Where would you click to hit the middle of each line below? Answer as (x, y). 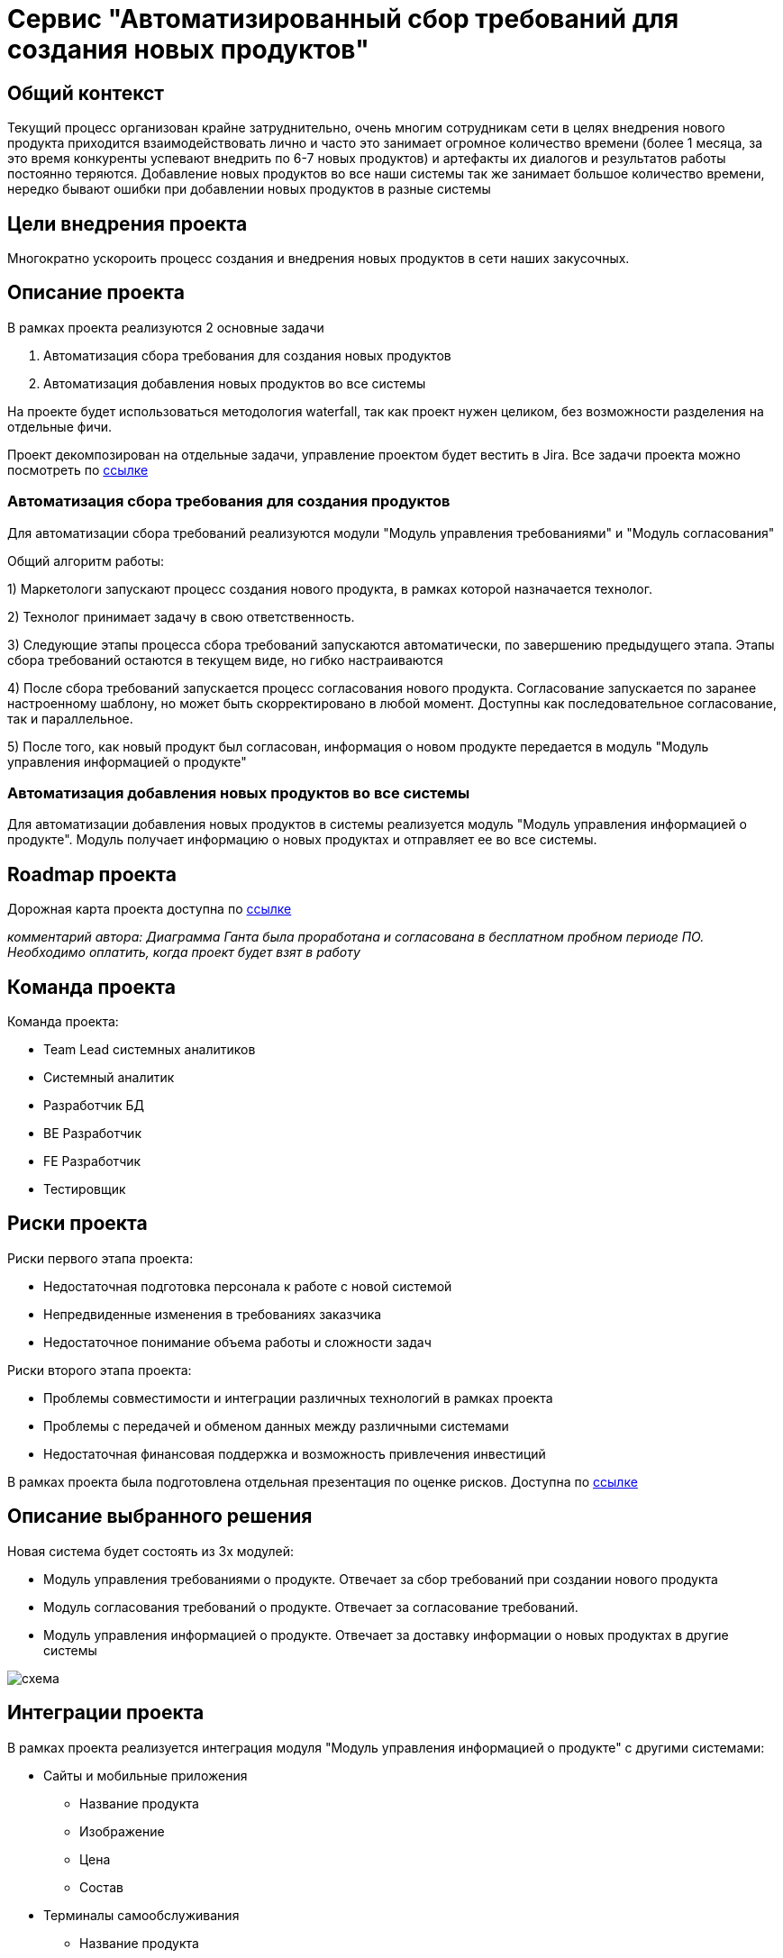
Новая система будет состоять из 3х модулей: (151, 1551)
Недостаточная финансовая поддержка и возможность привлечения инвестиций (295, 1453)
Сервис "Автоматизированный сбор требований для (343, 19)
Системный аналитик (109, 1078)
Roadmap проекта (92, 874)
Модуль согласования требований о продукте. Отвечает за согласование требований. (311, 1607)
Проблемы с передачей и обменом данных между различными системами (276, 1425)
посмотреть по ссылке (78, 469)
